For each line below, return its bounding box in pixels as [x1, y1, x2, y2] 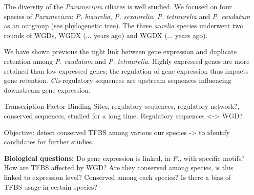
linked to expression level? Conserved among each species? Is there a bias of [4, 172, 231, 182]
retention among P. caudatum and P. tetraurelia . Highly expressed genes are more [4, 56, 250, 66]
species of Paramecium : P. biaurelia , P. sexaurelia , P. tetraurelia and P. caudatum [4, 11, 250, 21]
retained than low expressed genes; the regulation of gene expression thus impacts [4, 65, 249, 76]
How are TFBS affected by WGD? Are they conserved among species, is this [4, 162, 233, 173]
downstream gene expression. [4, 84, 90, 95]
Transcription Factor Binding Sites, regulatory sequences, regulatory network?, [4, 101, 240, 111]
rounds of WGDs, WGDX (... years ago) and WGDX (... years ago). [4, 30, 208, 40]
